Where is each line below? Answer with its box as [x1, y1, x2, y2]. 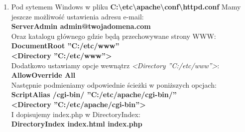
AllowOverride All [11, 70, 76, 80]
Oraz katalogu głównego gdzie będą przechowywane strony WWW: [11, 30, 216, 41]
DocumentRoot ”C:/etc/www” [11, 40, 120, 51]
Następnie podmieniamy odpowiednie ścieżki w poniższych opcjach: [11, 79, 217, 90]
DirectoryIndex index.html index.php [11, 119, 142, 129]
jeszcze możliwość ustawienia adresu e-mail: [11, 11, 144, 21]
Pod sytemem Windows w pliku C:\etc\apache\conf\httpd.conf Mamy [11, 1, 241, 11]
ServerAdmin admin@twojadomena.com [11, 21, 151, 31]
